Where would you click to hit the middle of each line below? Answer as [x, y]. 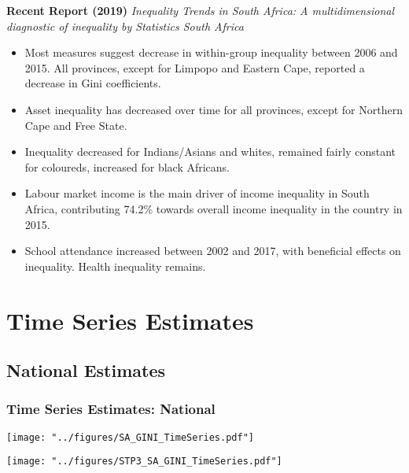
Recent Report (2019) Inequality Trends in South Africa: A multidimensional [201, 10]
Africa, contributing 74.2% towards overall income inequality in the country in [214, 208]
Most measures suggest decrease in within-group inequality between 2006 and [211, 52]
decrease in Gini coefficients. [93, 83]
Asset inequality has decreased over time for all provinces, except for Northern [214, 109]
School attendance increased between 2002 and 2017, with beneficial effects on [213, 251]
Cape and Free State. [76, 125]
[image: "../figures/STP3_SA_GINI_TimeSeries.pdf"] [144, 462]
